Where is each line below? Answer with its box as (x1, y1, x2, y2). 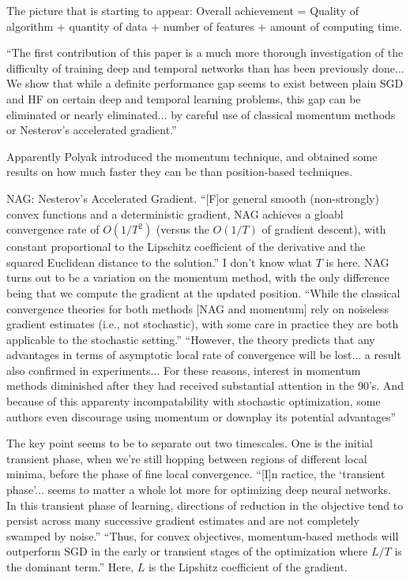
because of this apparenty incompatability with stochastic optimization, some (6, 393, 381, 410)
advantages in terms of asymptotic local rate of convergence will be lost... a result (6, 346, 401, 363)
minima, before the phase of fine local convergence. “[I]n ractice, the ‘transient (6, 466, 386, 482)
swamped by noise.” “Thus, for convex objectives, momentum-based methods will (6, 527, 399, 544)
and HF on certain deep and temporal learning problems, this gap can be (6, 90, 361, 107)
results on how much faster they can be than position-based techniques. (6, 163, 353, 180)
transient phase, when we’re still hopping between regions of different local (6, 450, 367, 466)
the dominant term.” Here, (6, 559, 134, 574)
